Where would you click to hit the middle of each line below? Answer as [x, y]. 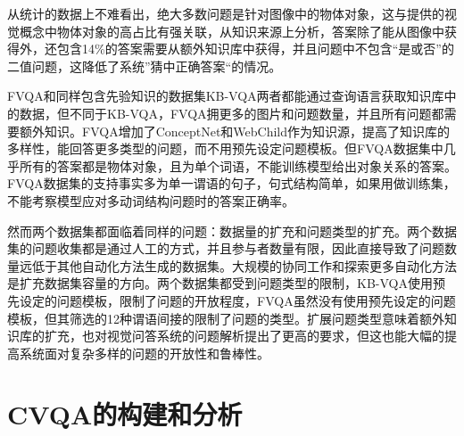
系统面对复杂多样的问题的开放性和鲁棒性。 [144, 353]
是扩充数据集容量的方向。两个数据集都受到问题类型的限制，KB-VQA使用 [220, 283]
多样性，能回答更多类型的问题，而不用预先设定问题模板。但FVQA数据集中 [225, 148]
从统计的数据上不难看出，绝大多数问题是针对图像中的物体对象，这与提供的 [226, 13]
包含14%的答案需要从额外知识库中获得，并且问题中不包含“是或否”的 [255, 49]
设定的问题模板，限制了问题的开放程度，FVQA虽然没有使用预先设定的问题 [237, 300]
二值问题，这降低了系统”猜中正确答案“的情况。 [145, 66]
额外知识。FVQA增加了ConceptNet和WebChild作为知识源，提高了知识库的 [235, 131]
